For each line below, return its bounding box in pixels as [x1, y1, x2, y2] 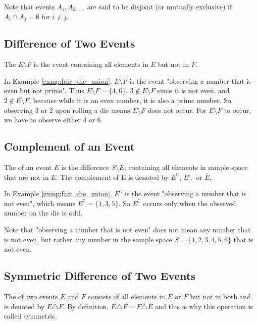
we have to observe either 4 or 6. [4, 114, 103, 125]
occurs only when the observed [143, 198, 236, 208]
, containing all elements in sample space [124, 162, 248, 172]
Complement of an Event [4, 139, 135, 154]
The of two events [4, 291, 58, 301]
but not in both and [190, 291, 251, 301]
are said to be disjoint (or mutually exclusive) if [87, 1, 232, 11]
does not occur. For [148, 105, 206, 115]
